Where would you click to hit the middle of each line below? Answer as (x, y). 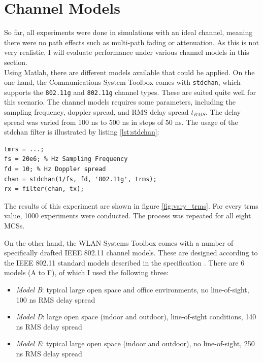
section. (16, 62)
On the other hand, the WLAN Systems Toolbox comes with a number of (119, 242)
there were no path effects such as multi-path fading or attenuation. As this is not (131, 42)
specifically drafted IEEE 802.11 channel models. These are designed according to (131, 253)
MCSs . (14, 225)
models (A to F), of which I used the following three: (86, 272)
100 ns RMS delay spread (56, 299)
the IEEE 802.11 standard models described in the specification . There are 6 (124, 262)
